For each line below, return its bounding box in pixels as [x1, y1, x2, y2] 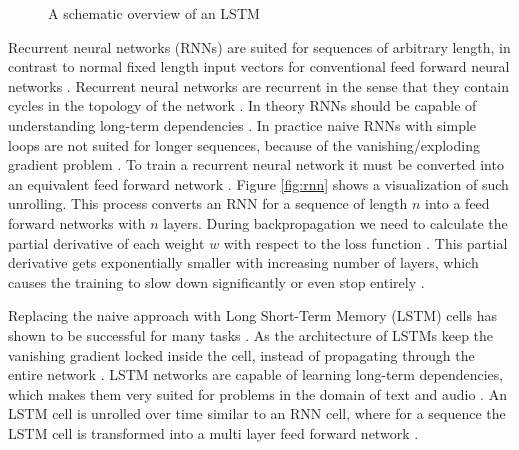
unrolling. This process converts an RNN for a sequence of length [8, 193, 408, 214]
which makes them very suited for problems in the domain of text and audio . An [8, 383, 507, 404]
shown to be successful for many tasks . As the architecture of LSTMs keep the [8, 324, 494, 345]
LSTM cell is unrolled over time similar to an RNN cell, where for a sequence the [8, 403, 506, 424]
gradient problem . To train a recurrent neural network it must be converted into [8, 154, 504, 175]
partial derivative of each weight [8, 232, 205, 253]
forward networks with [8, 212, 146, 233]
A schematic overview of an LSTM [48, 3, 260, 23]
